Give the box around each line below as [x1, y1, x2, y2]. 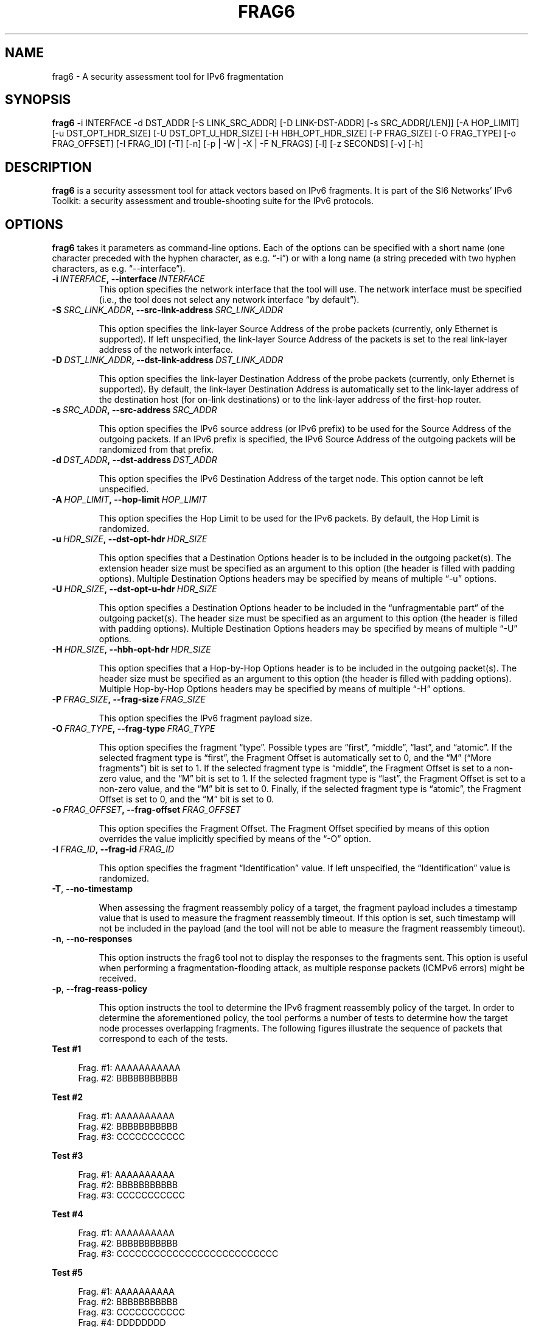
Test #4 [52, 1209, 83, 1220]
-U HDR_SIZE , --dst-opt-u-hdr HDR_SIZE [52, 584, 217, 595]
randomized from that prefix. [99, 444, 214, 455]
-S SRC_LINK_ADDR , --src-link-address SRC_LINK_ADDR [52, 305, 283, 316]
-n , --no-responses [52, 933, 133, 944]
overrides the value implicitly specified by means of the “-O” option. [99, 833, 372, 844]
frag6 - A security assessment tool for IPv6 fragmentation [52, 71, 284, 82]
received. [99, 973, 136, 984]
